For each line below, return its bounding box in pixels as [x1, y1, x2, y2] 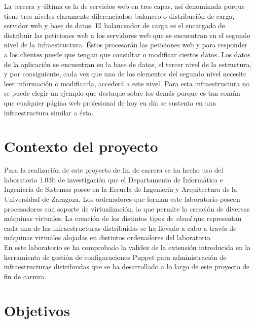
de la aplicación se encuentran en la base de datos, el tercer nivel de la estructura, [4, 59, 252, 69]
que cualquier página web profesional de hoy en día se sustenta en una [4, 97, 217, 108]
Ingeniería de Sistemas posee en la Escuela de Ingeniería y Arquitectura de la [4, 184, 237, 194]
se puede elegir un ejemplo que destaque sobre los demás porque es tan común [4, 88, 240, 98]
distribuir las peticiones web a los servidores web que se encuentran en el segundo [4, 30, 251, 40]
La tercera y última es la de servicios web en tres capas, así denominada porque [4, 1, 245, 11]
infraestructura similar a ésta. [4, 107, 94, 117]
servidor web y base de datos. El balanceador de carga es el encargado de [4, 20, 225, 31]
